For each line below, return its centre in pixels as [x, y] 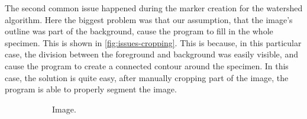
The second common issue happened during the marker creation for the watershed [154, 8]
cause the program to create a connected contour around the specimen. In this [147, 65]
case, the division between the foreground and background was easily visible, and [151, 54]
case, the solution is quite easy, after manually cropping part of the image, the [147, 77]
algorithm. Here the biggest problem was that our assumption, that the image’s [149, 19]
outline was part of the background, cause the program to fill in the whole [139, 31]
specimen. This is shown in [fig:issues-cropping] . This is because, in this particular [153, 42]
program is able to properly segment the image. [91, 89]
